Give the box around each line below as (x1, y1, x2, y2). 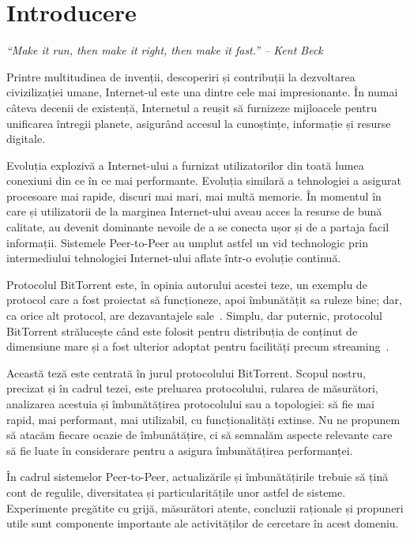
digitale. (6, 130, 46, 147)
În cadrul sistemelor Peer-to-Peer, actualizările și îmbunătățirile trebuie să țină (6, 468, 389, 485)
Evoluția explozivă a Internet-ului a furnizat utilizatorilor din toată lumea (6, 156, 364, 173)
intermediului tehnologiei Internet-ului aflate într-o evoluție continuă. (6, 250, 341, 266)
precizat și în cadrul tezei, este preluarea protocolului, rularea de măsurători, (6, 380, 378, 396)
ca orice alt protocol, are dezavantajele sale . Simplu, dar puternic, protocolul (6, 307, 382, 324)
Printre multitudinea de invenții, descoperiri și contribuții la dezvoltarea (6, 68, 355, 84)
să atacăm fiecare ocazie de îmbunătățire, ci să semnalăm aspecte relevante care (6, 426, 393, 443)
